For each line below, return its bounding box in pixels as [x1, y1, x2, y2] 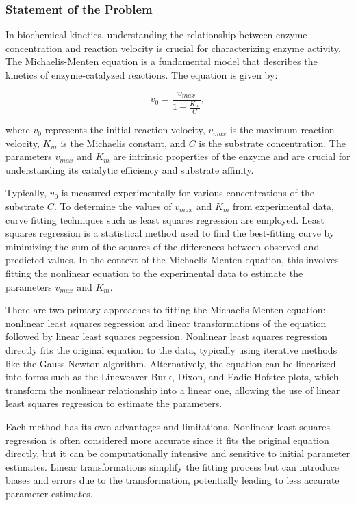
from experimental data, [232, 199, 334, 213]
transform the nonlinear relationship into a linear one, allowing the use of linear [5, 383, 340, 397]
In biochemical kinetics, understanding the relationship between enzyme [5, 27, 307, 42]
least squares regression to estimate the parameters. [5, 396, 222, 411]
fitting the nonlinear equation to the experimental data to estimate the [5, 266, 303, 280]
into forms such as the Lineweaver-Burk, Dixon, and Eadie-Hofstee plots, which [5, 370, 339, 384]
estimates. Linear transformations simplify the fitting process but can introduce [5, 459, 340, 474]
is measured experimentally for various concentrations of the [61, 185, 314, 200]
